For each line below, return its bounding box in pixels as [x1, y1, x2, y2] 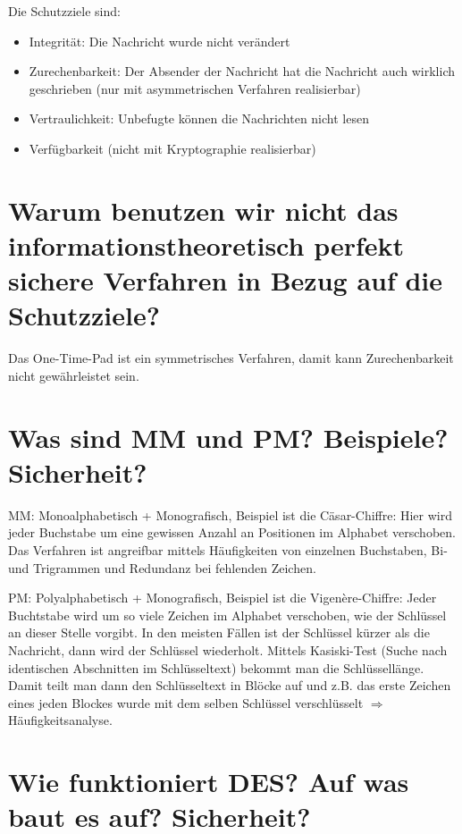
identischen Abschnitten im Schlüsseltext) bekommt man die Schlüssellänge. [8, 658, 424, 677]
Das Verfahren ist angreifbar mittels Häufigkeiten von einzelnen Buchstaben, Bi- [8, 540, 448, 559]
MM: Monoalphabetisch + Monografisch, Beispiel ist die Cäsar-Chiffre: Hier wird [8, 505, 453, 524]
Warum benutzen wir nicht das [8, 191, 399, 228]
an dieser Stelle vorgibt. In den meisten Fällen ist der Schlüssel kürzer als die [8, 623, 430, 642]
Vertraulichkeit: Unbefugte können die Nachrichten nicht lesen [29, 109, 369, 128]
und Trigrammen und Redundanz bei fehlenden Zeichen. [8, 558, 316, 577]
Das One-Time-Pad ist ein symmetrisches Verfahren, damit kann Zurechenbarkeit [8, 349, 454, 367]
